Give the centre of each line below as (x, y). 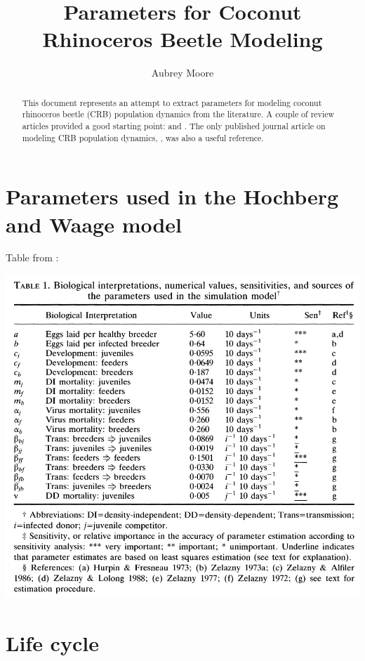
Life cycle (52, 642)
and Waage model (94, 224)
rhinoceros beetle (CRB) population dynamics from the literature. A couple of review (178, 114)
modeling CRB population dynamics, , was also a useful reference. (143, 137)
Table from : (32, 257)
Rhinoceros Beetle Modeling (182, 39)
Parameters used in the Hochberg (172, 196)
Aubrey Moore (182, 73)
